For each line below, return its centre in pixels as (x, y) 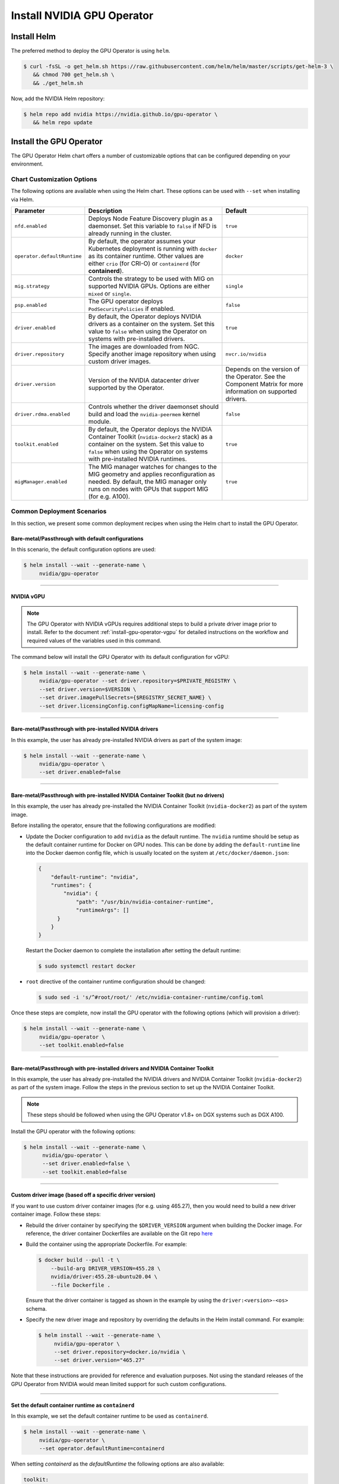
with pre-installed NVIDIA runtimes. (137, 459)
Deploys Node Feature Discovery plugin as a (151, 218)
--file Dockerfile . (81, 1285)
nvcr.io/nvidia (246, 354)
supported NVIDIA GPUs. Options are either (149, 286)
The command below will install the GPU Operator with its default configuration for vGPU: (120, 657)
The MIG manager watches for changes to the (153, 467)
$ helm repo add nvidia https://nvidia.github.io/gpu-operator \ (121, 114)
